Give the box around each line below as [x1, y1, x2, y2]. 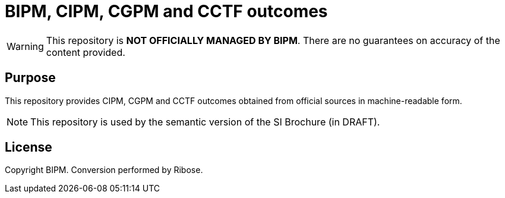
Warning [7, 40, 44, 52]
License [5, 140, 52, 155]
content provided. [46, 46, 125, 58]
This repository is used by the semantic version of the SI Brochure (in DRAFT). [30, 115, 380, 128]
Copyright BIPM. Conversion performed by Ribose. [5, 165, 203, 175]
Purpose [5, 70, 56, 86]
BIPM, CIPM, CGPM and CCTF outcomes [5, 1, 328, 21]
